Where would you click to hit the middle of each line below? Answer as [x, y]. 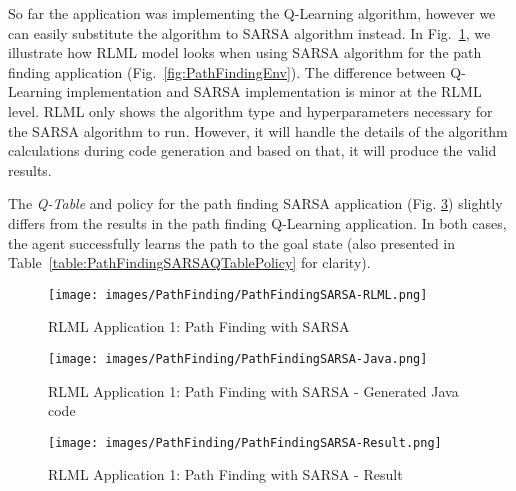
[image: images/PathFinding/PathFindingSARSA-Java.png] [238, 358]
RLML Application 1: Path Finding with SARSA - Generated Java [253, 390]
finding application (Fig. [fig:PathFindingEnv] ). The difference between [227, 71]
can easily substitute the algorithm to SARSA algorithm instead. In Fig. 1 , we [249, 32]
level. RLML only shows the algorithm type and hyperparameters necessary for [250, 110]
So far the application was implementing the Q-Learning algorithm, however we [252, 13]
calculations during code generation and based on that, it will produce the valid [252, 150]
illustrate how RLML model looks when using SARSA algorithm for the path [245, 52]
